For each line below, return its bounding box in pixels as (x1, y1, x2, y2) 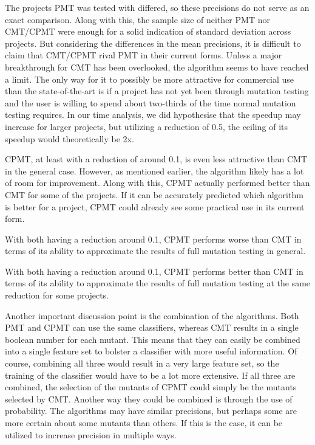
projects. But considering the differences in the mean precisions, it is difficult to (5, 36, 301, 49)
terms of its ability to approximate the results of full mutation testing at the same (5, 277, 311, 289)
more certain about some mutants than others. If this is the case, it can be (5, 416, 283, 429)
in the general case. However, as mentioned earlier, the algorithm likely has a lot (5, 164, 304, 177)
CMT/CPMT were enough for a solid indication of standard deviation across (5, 25, 291, 38)
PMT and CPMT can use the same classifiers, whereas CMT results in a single (5, 321, 299, 334)
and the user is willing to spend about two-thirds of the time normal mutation (5, 96, 296, 109)
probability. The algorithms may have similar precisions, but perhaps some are (5, 404, 297, 417)
